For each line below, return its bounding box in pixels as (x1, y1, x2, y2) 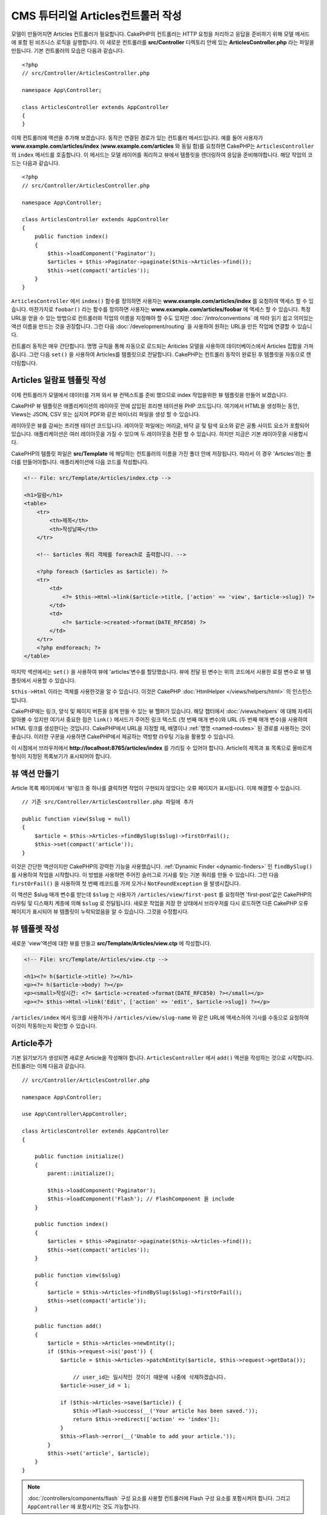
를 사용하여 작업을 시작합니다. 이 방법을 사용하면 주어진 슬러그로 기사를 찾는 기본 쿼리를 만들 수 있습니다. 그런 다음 (11, 871, 279, 879)
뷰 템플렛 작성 (11, 924, 59, 934)
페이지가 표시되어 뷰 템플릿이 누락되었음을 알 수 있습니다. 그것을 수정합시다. (11, 908, 189, 915)
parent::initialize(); (47, 1170, 115, 1177)
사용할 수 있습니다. (32, 676, 76, 684)
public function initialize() (34, 1153, 124, 1160)
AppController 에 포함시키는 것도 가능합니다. (27, 1503, 140, 1510)
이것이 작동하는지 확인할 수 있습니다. (11, 1022, 97, 1030)
